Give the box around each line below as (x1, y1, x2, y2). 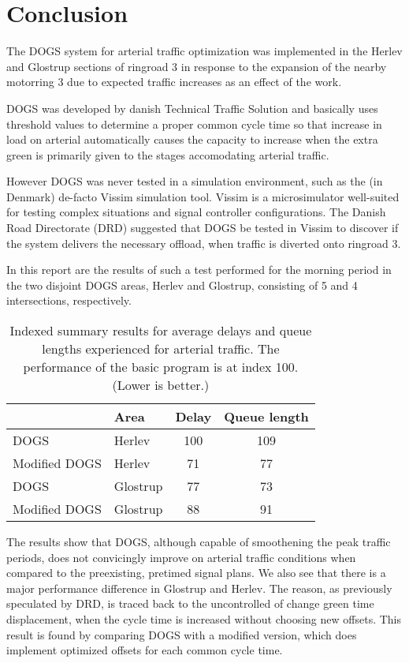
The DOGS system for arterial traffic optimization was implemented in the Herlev (6, 43, 403, 59)
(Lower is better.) (112, 376, 210, 395)
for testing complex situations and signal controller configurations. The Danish (6, 204, 386, 220)
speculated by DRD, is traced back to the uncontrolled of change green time (6, 595, 374, 612)
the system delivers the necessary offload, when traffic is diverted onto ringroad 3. (6, 234, 401, 251)
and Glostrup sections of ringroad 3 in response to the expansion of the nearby (6, 58, 387, 74)
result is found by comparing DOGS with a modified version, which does (6, 626, 357, 642)
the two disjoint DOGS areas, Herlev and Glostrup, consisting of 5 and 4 (6, 276, 358, 293)
